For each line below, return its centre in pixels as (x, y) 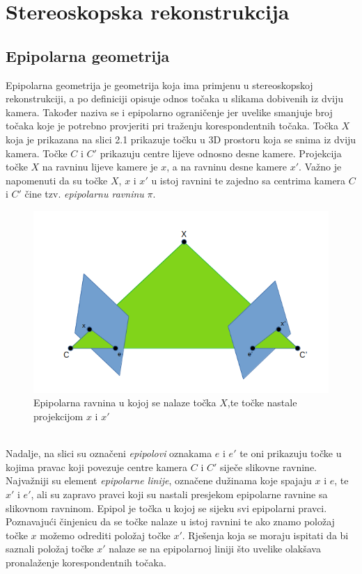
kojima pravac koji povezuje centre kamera (97, 467)
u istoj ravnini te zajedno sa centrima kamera (249, 180)
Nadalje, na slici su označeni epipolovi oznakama (109, 453)
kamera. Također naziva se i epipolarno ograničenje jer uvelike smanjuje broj (169, 112)
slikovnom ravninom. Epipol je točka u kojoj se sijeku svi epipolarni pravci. (166, 508)
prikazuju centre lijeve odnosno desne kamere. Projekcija (221, 153)
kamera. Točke (37, 153)
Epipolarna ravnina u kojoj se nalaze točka (125, 402)
